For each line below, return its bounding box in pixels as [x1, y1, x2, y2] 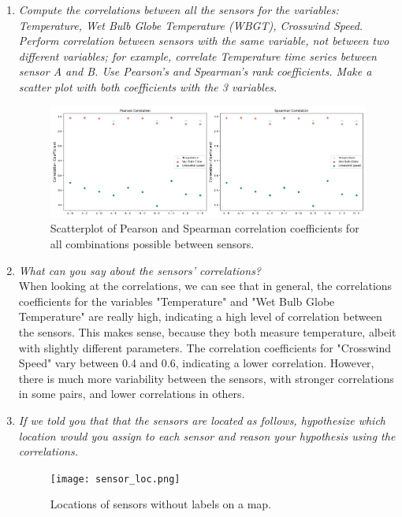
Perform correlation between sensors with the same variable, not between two [18, 32, 389, 49]
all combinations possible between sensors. [50, 235, 255, 251]
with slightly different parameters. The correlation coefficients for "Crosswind [18, 339, 391, 355]
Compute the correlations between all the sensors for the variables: [18, 2, 339, 17]
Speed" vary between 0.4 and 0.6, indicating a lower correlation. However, [18, 355, 374, 371]
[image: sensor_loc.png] [50, 473, 181, 485]
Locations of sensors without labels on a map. [50, 496, 272, 512]
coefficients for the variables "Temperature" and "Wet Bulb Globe [18, 292, 335, 309]
